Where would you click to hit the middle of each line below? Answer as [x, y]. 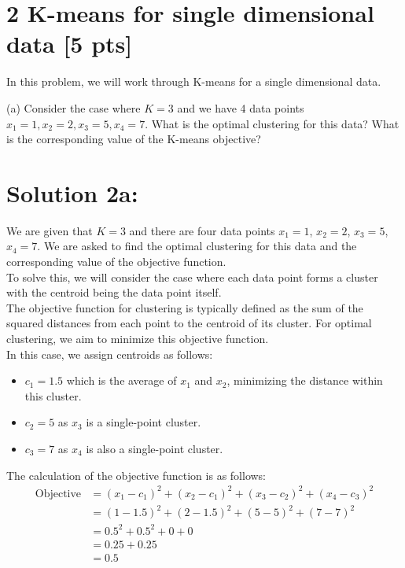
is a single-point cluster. [144, 422]
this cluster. [53, 395]
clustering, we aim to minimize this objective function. [138, 338]
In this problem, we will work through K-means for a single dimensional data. [194, 81]
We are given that [50, 230]
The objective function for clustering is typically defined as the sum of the [185, 307]
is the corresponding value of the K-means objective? [134, 139]
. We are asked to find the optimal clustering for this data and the [197, 246]
